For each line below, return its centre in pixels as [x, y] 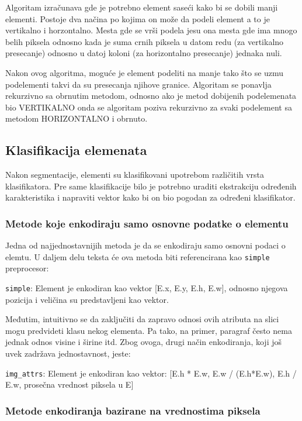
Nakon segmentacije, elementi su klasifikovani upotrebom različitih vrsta [135, 175]
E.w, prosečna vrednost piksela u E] [70, 384]
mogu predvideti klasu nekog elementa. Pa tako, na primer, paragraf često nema [149, 330]
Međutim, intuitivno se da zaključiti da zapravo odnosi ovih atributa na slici [142, 319]
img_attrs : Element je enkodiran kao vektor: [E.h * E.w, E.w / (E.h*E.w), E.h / [151, 373]
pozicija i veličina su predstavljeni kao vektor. [87, 299]
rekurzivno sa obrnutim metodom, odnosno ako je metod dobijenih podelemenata [151, 96]
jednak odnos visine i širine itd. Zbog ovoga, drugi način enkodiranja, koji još [144, 342]
